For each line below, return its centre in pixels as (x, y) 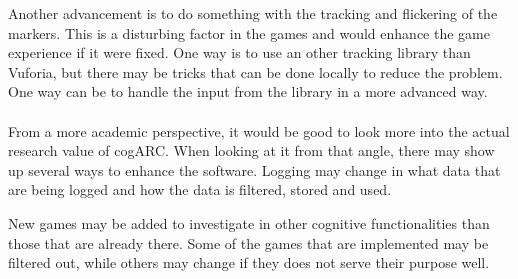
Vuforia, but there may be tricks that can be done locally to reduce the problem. (255, 71)
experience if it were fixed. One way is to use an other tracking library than (239, 52)
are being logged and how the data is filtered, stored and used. (200, 189)
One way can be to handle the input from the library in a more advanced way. (248, 91)
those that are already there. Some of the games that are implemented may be (248, 242)
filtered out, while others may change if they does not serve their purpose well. (249, 262)
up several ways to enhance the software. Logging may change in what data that (254, 169)
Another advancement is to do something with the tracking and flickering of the (253, 13)
